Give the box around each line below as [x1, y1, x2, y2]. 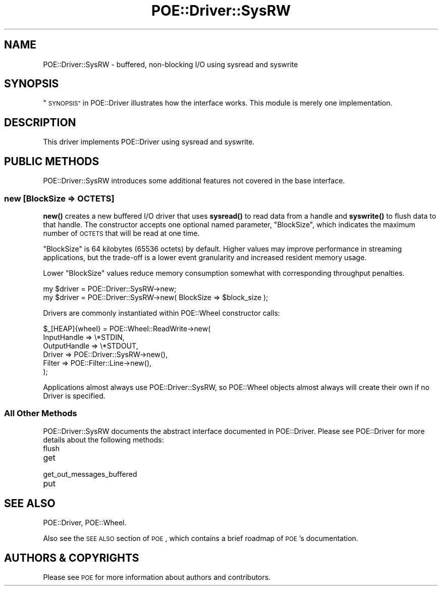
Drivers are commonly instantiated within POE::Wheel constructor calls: [43, 308, 280, 317]
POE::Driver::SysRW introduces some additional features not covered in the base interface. [43, 176, 345, 185]
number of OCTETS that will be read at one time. [43, 228, 200, 237]
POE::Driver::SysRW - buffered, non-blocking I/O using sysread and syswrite [43, 60, 298, 69]
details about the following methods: [43, 435, 164, 444]
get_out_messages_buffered [43, 469, 137, 478]
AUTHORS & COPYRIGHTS [4, 551, 139, 564]
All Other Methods [4, 408, 77, 419]
